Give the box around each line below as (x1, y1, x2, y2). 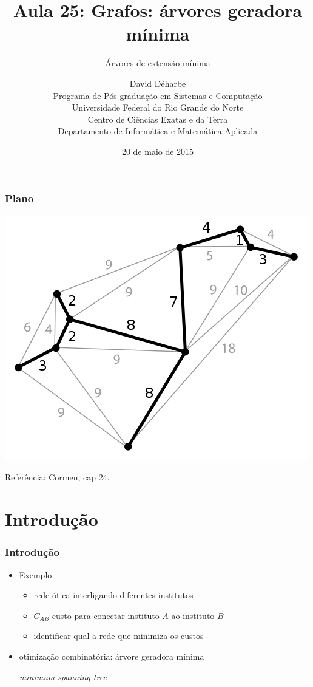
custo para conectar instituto (52, 609, 160, 621)
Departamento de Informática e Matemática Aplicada (58, 125, 258, 137)
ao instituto (171, 609, 215, 621)
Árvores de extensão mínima (105, 56, 210, 69)
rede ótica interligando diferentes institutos (33, 589, 194, 601)
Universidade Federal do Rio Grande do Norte (72, 101, 244, 114)
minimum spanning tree (19, 670, 107, 683)
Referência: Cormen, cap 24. (5, 471, 110, 484)
